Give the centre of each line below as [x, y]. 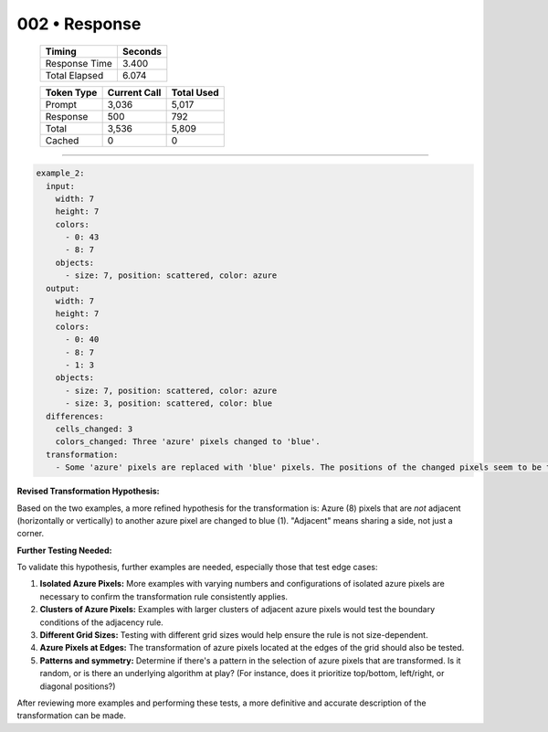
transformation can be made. [72, 716]
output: [63, 288]
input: [61, 186]
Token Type [71, 92]
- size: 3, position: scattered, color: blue [169, 403]
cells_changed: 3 [94, 429]
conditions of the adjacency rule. [101, 622]
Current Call [134, 92]
